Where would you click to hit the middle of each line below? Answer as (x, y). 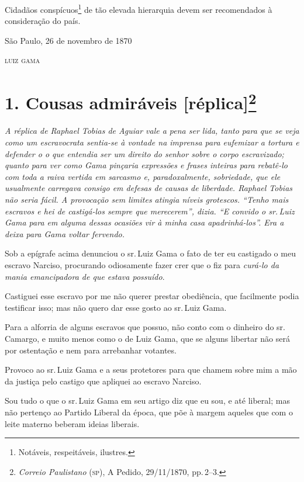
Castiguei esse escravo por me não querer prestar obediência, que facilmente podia (152, 296)
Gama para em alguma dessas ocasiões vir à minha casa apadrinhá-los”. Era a (144, 222)
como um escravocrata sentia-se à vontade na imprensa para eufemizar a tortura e (152, 142)
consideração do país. (43, 21)
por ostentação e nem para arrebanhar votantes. (91, 350)
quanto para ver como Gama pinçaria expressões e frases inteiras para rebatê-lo (146, 165)
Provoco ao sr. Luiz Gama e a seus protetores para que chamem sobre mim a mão (151, 370)
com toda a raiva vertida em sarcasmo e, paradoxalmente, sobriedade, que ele (143, 176)
